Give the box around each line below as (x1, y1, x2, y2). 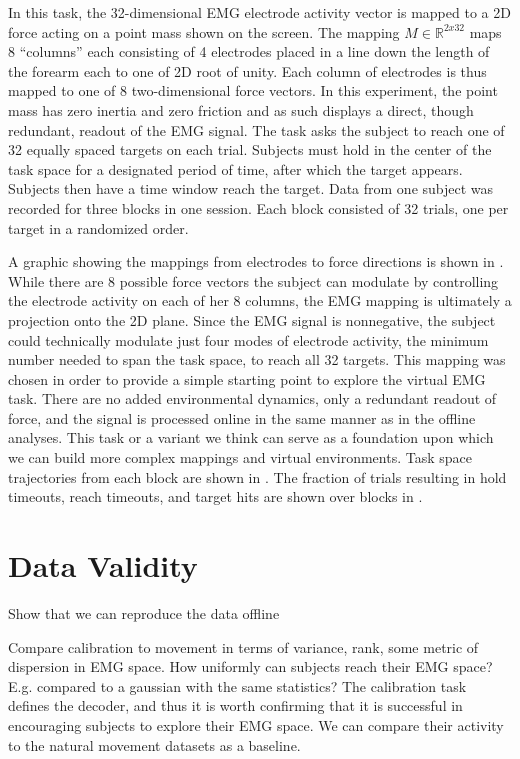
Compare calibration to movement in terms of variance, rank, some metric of (8, 636, 479, 657)
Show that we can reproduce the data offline (8, 602, 280, 623)
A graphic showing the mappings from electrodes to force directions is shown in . (8, 251, 504, 272)
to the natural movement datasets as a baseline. (8, 734, 301, 755)
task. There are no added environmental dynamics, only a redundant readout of (8, 388, 497, 409)
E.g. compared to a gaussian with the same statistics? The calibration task (8, 675, 467, 696)
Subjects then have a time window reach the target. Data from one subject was (8, 178, 494, 199)
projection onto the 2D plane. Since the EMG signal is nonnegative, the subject (8, 309, 496, 330)
